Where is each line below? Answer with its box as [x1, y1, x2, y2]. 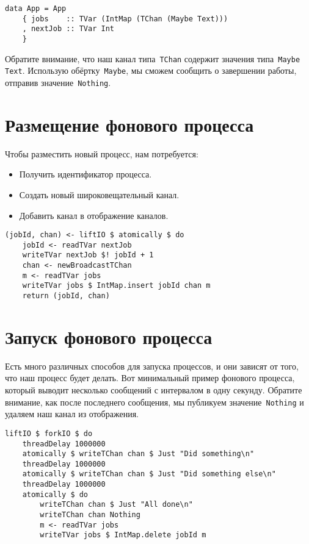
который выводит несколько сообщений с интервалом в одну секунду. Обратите [5, 384, 302, 396]
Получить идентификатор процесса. [19, 168, 152, 181]
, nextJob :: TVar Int [22, 24, 114, 34]
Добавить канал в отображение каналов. [19, 209, 169, 221]
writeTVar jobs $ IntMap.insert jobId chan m [22, 281, 211, 290]
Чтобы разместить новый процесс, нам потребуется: [5, 147, 198, 160]
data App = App [5, 4, 67, 13]
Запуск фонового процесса [5, 324, 213, 349]
